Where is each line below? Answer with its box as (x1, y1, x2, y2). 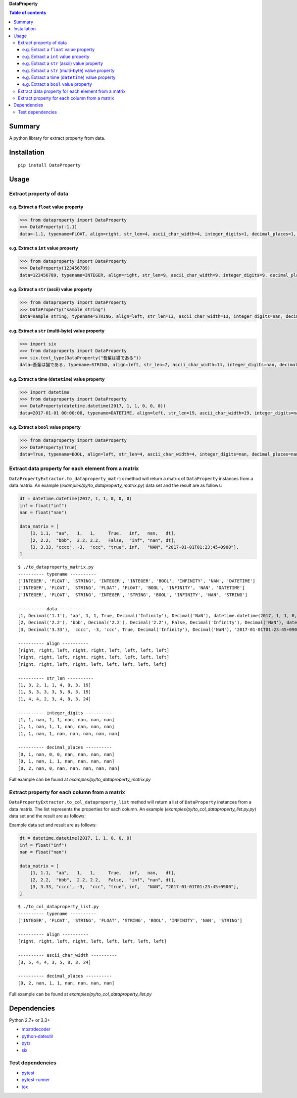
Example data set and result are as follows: (9, 822, 97, 828)
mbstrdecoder (21, 1026, 50, 1032)
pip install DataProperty (18, 163, 81, 168)
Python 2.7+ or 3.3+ (9, 1017, 50, 1023)
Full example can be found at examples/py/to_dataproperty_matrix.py (9, 776, 151, 783)
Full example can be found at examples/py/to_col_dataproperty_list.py (9, 991, 152, 997)
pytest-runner (21, 1077, 50, 1083)
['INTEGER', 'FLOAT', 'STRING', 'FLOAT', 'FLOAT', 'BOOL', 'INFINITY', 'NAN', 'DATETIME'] (18, 585, 245, 591)
